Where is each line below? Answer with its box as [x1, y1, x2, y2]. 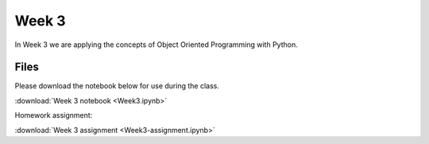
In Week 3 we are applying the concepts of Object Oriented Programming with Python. [14, 40, 298, 49]
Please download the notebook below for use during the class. [14, 81, 220, 91]
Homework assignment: [14, 111, 93, 120]
